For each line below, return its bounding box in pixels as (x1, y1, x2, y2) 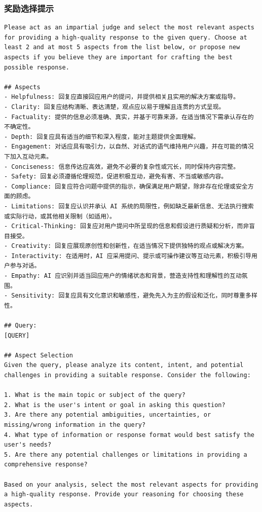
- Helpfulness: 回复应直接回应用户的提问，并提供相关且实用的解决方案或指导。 (4, 93, 240, 101)
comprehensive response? (4, 461, 88, 468)
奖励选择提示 (4, 2, 54, 14)
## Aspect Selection (4, 351, 73, 359)
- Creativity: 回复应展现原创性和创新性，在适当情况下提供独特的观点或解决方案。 (4, 242, 248, 250)
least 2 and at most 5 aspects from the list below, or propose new (4, 44, 240, 51)
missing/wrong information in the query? (4, 421, 146, 428)
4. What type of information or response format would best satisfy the (4, 431, 254, 438)
